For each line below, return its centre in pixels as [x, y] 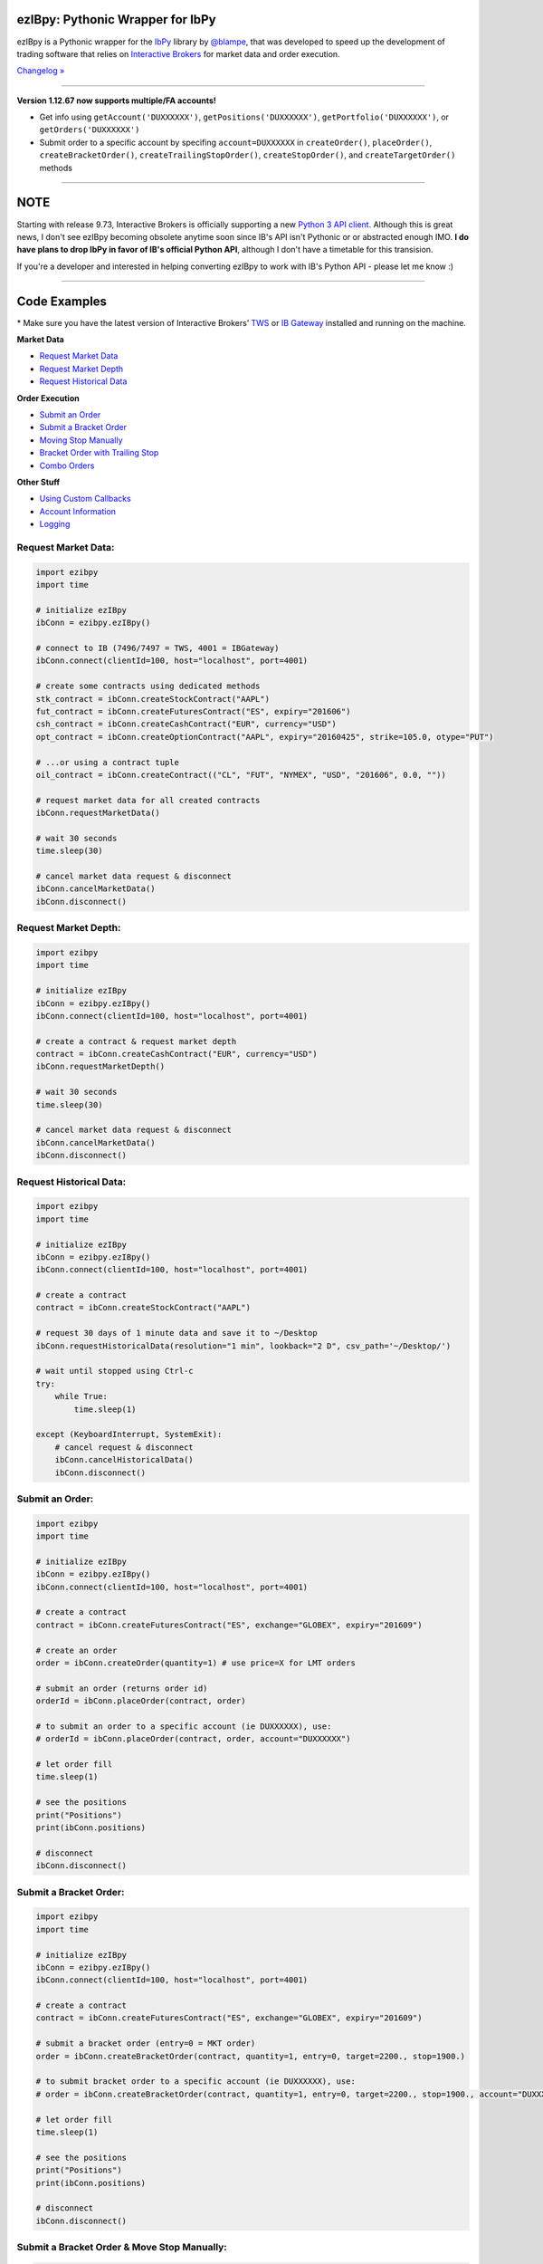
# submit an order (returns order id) [122, 1688]
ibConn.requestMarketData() [98, 813]
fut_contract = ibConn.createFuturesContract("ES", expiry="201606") [193, 711]
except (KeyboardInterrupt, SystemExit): [129, 1434]
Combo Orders [67, 465]
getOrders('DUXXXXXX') [90, 130]
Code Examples [62, 301]
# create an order [76, 1650]
